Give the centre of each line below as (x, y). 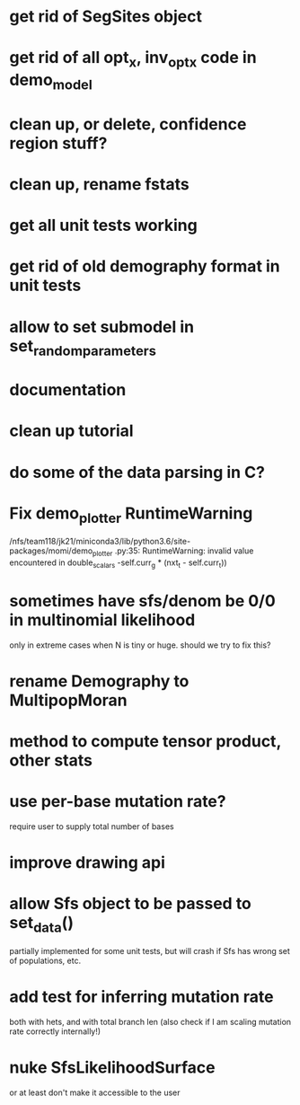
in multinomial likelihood (102, 619)
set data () (42, 924)
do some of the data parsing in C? (137, 472)
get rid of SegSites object (106, 17)
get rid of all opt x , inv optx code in (133, 59)
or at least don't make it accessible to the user (95, 1092)
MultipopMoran (68, 700)
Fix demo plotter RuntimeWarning (131, 515)
